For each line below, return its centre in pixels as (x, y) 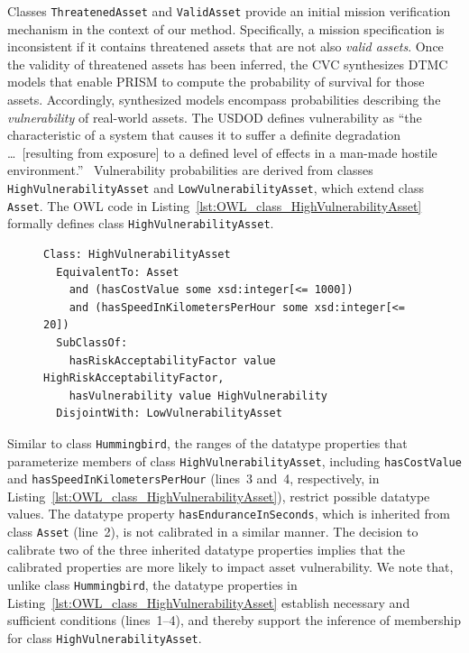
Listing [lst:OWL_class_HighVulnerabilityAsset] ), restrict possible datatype (219, 496)
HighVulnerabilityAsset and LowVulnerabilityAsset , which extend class (216, 188)
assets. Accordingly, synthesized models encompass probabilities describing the (224, 100)
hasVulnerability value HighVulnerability (198, 395)
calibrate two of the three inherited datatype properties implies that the (206, 549)
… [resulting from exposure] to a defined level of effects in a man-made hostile (222, 152)
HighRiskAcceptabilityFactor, (134, 378)
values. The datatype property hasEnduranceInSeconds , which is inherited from (229, 514)
